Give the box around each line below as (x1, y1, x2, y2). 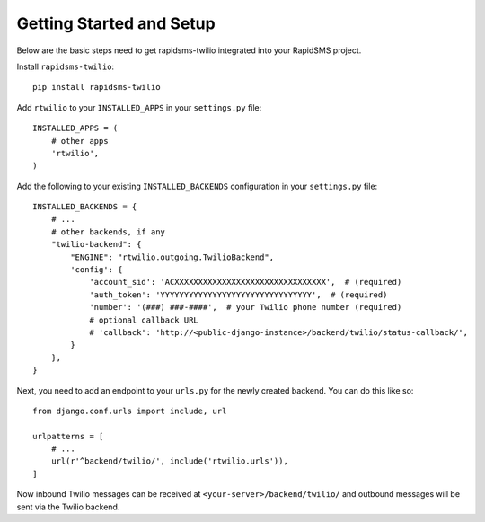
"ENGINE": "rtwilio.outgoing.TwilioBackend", (70, 252, 274, 262)
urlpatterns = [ (32, 431, 104, 441)
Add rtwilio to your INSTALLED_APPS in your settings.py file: (16, 102, 262, 112)
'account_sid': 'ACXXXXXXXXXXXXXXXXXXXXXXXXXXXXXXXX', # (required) (89, 277, 402, 288)
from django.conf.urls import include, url (32, 405, 227, 416)
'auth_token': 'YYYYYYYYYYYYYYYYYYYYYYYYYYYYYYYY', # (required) (89, 289, 388, 300)
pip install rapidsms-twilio (32, 82, 161, 93)
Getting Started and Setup (16, 13, 216, 33)
